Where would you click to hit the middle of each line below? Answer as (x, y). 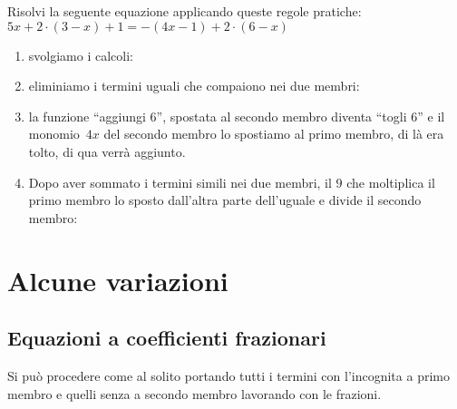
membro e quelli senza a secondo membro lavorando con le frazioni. (194, 393)
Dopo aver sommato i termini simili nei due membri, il (180, 182)
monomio (54, 134)
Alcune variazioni (118, 280)
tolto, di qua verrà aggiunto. (107, 151)
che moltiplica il (391, 182)
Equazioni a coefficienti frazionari (167, 338)
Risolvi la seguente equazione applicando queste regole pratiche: (185, 11)
